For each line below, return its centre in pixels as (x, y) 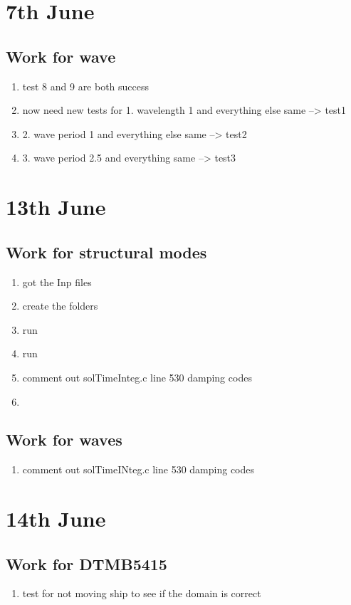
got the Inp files (57, 282)
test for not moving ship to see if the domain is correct (142, 593)
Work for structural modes (106, 252)
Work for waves (64, 440)
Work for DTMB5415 (87, 563)
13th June (56, 207)
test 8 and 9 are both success (86, 86)
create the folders (60, 306)
